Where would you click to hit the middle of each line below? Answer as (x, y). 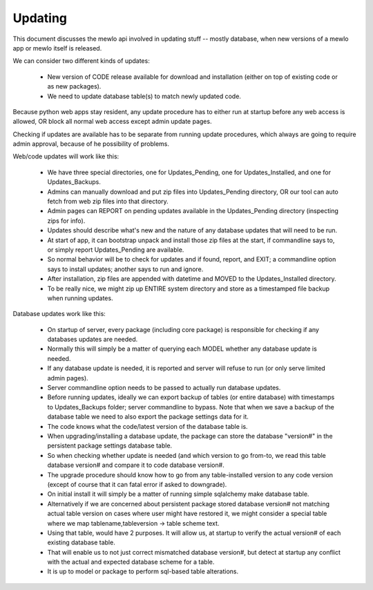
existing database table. (81, 542)
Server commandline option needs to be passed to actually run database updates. (164, 388)
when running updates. (80, 298)
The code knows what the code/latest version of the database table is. (147, 426)
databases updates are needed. (93, 340)
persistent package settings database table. (110, 445)
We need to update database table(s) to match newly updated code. (144, 96)
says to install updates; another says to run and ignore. (125, 269)
